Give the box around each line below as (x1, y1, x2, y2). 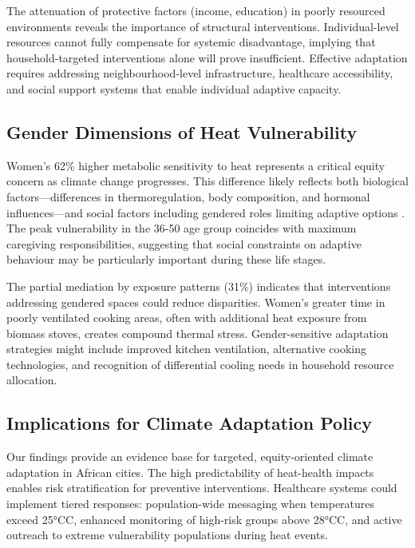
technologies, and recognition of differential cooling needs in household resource (6, 355, 394, 372)
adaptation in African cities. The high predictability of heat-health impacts (6, 463, 374, 480)
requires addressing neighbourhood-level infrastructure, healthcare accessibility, (6, 65, 393, 81)
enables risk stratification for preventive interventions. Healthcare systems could (6, 479, 397, 496)
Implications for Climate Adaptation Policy (6, 411, 373, 435)
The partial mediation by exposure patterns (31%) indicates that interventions (6, 277, 391, 294)
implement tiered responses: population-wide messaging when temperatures (6, 495, 375, 512)
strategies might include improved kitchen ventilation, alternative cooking (6, 340, 367, 357)
